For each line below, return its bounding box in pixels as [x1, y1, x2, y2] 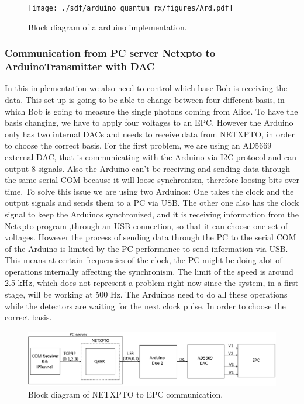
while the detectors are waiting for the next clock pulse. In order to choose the [5, 299, 286, 312]
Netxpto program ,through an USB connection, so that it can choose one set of [5, 219, 288, 232]
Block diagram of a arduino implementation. [28, 20, 187, 33]
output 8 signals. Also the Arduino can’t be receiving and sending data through [5, 162, 291, 174]
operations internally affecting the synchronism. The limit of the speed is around [5, 265, 293, 277]
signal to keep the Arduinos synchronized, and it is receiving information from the [5, 208, 299, 220]
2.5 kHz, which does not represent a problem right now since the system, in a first [5, 277, 299, 289]
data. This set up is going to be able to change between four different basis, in [5, 93, 285, 105]
